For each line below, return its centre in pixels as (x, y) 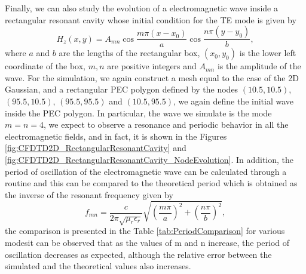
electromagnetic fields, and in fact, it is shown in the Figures (116, 136)
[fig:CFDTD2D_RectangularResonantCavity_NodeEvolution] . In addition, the (149, 159)
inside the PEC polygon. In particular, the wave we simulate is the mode (138, 113)
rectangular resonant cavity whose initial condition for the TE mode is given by (151, 19)
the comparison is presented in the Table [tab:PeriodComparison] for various (145, 231)
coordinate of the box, (45, 66)
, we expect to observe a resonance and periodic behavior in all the (166, 124)
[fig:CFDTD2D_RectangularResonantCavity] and (96, 148)
